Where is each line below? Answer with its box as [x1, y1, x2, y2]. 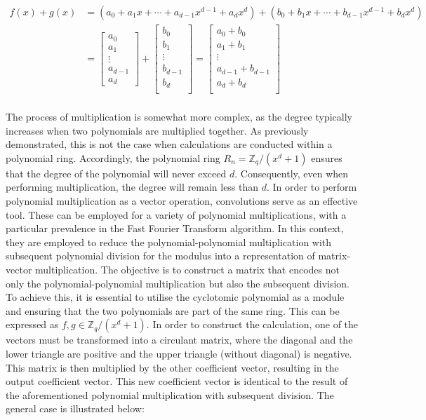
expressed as [6, 317, 59, 332]
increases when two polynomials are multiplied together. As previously [6, 123, 309, 137]
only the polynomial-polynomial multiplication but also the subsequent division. [6, 276, 350, 290]
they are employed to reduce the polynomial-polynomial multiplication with [6, 234, 332, 249]
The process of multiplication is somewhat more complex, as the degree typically [6, 109, 352, 124]
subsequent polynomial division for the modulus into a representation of [6, 248, 315, 263]
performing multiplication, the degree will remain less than [6, 179, 259, 194]
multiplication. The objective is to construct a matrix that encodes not [35, 262, 340, 277]
